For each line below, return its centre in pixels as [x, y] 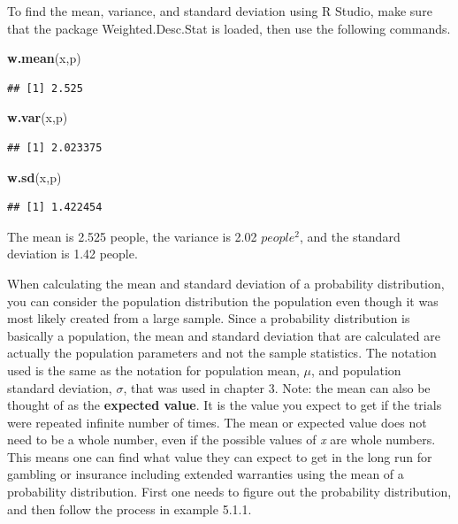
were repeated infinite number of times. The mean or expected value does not [217, 422]
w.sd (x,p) [34, 177]
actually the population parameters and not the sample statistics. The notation [222, 353]
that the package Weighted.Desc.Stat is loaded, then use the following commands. [229, 28]
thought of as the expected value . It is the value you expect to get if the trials [225, 405]
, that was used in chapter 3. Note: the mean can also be [277, 387]
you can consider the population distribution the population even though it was [223, 301]
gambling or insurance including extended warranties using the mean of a [206, 474]
